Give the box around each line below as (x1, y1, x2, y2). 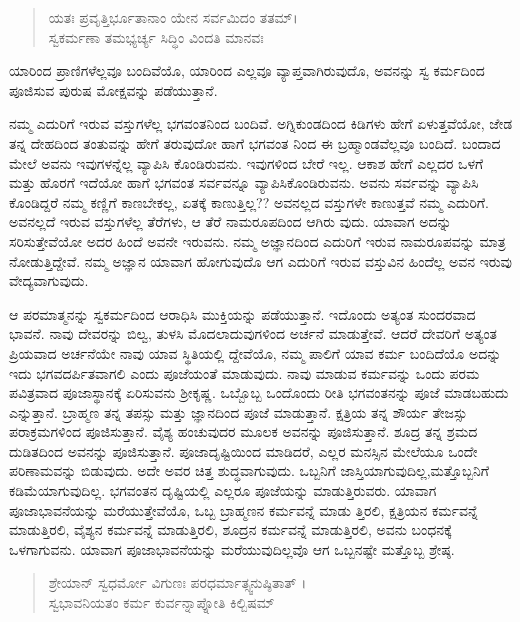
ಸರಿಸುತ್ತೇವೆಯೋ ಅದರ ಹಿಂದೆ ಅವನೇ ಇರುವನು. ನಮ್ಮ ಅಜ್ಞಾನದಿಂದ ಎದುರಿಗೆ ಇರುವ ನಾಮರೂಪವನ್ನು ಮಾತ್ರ (9, 230, 506, 251)
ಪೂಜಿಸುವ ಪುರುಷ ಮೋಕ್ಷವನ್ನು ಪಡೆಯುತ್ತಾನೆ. (9, 79, 218, 100)
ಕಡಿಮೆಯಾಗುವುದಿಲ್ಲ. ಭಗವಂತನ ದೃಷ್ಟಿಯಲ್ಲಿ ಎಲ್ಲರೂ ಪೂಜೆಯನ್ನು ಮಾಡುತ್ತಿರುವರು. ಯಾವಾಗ (9, 480, 437, 501)
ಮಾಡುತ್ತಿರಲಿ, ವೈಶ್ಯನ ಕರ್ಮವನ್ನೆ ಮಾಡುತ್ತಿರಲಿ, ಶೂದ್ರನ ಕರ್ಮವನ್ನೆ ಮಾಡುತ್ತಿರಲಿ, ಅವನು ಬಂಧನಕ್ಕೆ (9, 519, 452, 540)
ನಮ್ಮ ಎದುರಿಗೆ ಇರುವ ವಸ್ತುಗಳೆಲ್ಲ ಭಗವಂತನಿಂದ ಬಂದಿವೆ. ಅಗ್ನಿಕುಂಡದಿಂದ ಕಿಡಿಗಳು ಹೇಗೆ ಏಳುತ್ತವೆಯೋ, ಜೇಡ (9, 113, 513, 134)
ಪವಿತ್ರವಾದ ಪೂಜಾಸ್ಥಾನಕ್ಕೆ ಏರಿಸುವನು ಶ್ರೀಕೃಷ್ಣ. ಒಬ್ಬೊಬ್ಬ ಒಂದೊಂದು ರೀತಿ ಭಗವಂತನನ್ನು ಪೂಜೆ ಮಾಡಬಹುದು (9, 382, 509, 403)
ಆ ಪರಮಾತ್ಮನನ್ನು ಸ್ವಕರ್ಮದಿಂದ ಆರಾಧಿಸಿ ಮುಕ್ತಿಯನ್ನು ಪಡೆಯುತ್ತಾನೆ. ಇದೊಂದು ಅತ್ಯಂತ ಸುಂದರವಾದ (9, 303, 476, 324)
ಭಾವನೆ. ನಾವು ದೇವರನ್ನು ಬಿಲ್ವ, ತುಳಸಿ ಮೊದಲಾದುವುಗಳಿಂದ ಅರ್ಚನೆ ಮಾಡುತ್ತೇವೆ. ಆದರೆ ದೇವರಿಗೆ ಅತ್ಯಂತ (9, 323, 498, 344)
